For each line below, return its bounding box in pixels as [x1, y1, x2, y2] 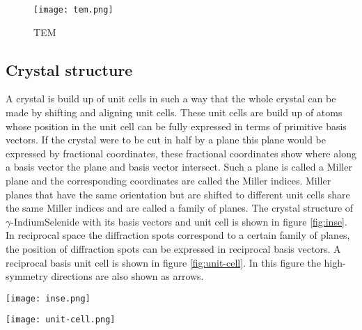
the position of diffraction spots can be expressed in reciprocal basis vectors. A [6, 241, 341, 256]
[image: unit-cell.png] [6, 315, 116, 325]
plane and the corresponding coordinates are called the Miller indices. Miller [6, 173, 331, 188]
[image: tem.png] [33, 5, 113, 15]
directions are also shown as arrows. [51, 269, 204, 283]
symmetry [6, 269, 48, 283]
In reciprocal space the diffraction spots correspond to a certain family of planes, [6, 228, 350, 242]
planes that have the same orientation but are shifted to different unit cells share [6, 187, 350, 201]
